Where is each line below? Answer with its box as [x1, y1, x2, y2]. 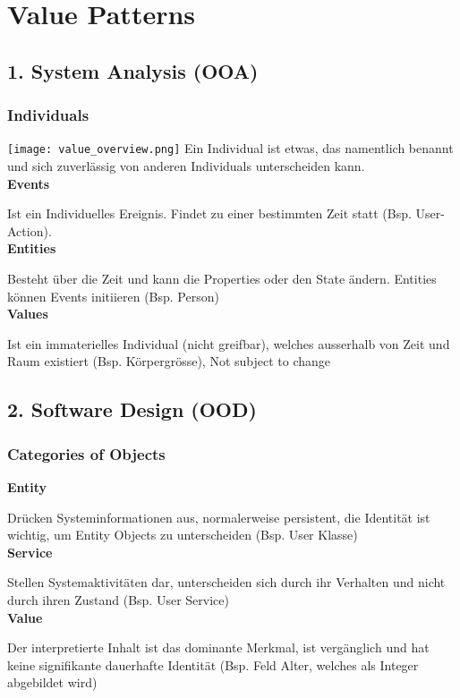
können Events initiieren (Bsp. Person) [7, 286, 219, 305]
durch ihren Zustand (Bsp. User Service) [7, 590, 229, 609]
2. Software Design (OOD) [7, 396, 257, 423]
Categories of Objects [7, 442, 166, 464]
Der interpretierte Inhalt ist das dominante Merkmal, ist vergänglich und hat [7, 638, 430, 657]
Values [7, 304, 48, 323]
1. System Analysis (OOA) [7, 56, 259, 84]
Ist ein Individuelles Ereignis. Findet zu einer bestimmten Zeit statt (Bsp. [7, 204, 412, 223]
